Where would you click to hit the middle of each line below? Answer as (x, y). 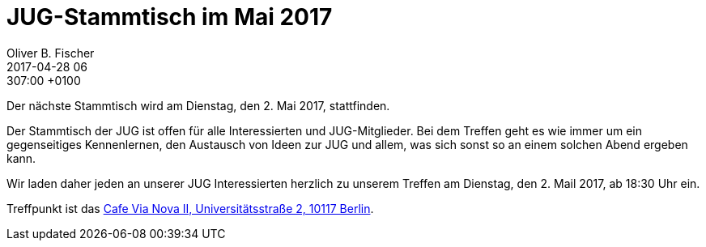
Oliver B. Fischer (51, 53)
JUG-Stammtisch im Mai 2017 (170, 17)
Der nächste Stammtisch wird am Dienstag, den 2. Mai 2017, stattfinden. (198, 105)
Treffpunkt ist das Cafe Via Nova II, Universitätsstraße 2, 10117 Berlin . (190, 208)
